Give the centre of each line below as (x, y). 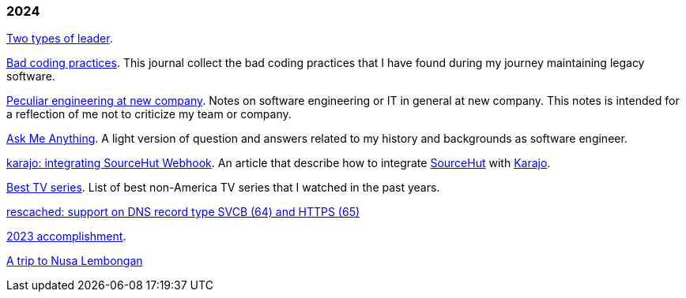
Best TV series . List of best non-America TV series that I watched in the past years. (223, 188)
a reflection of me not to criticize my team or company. (149, 114)
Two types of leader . (60, 39)
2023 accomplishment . (66, 237)
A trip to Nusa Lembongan (75, 261)
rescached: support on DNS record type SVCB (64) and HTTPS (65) (183, 212)
